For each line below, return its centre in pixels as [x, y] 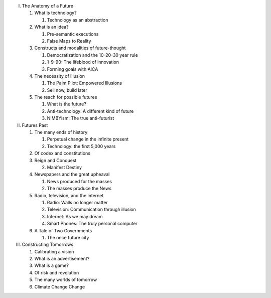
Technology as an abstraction [78, 20]
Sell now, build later [67, 90]
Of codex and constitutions [62, 154]
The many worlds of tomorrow [66, 280]
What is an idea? [51, 27]
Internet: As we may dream [75, 216]
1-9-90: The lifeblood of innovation [83, 62]
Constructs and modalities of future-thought [80, 48]
